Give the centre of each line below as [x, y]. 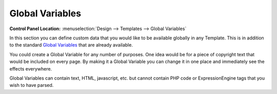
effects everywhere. [31, 68]
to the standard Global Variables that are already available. [71, 45]
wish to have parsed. [32, 85]
